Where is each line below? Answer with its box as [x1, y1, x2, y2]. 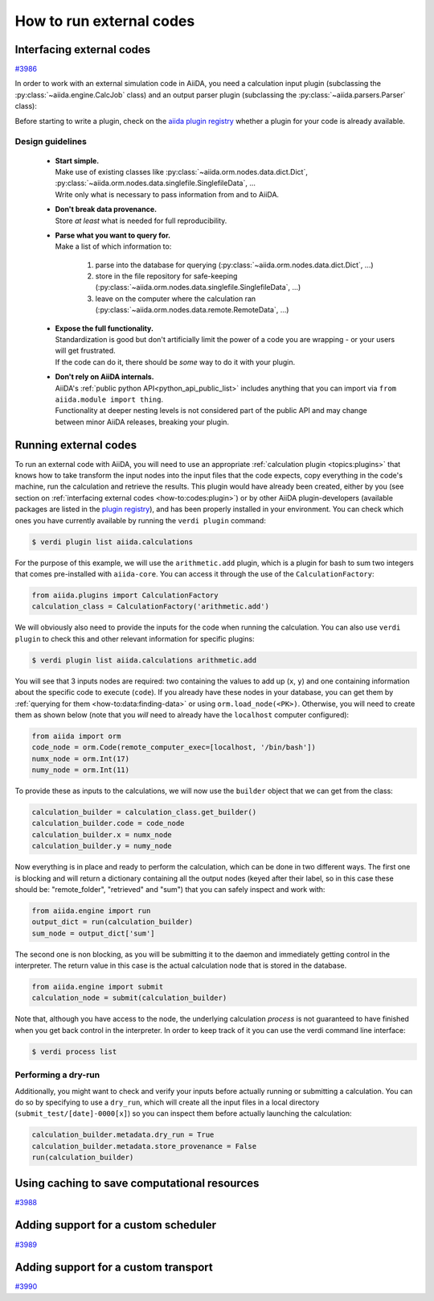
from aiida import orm [31, 731, 121, 741]
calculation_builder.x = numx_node [31, 830, 172, 839]
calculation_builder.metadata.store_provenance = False [31, 1142, 257, 1150]
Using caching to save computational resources [14, 1176, 260, 1190]
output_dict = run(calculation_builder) [31, 918, 193, 927]
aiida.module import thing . [55, 394, 164, 404]
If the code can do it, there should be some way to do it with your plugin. [55, 357, 296, 366]
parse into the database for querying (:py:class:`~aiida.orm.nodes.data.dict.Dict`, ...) [95, 260, 374, 270]
